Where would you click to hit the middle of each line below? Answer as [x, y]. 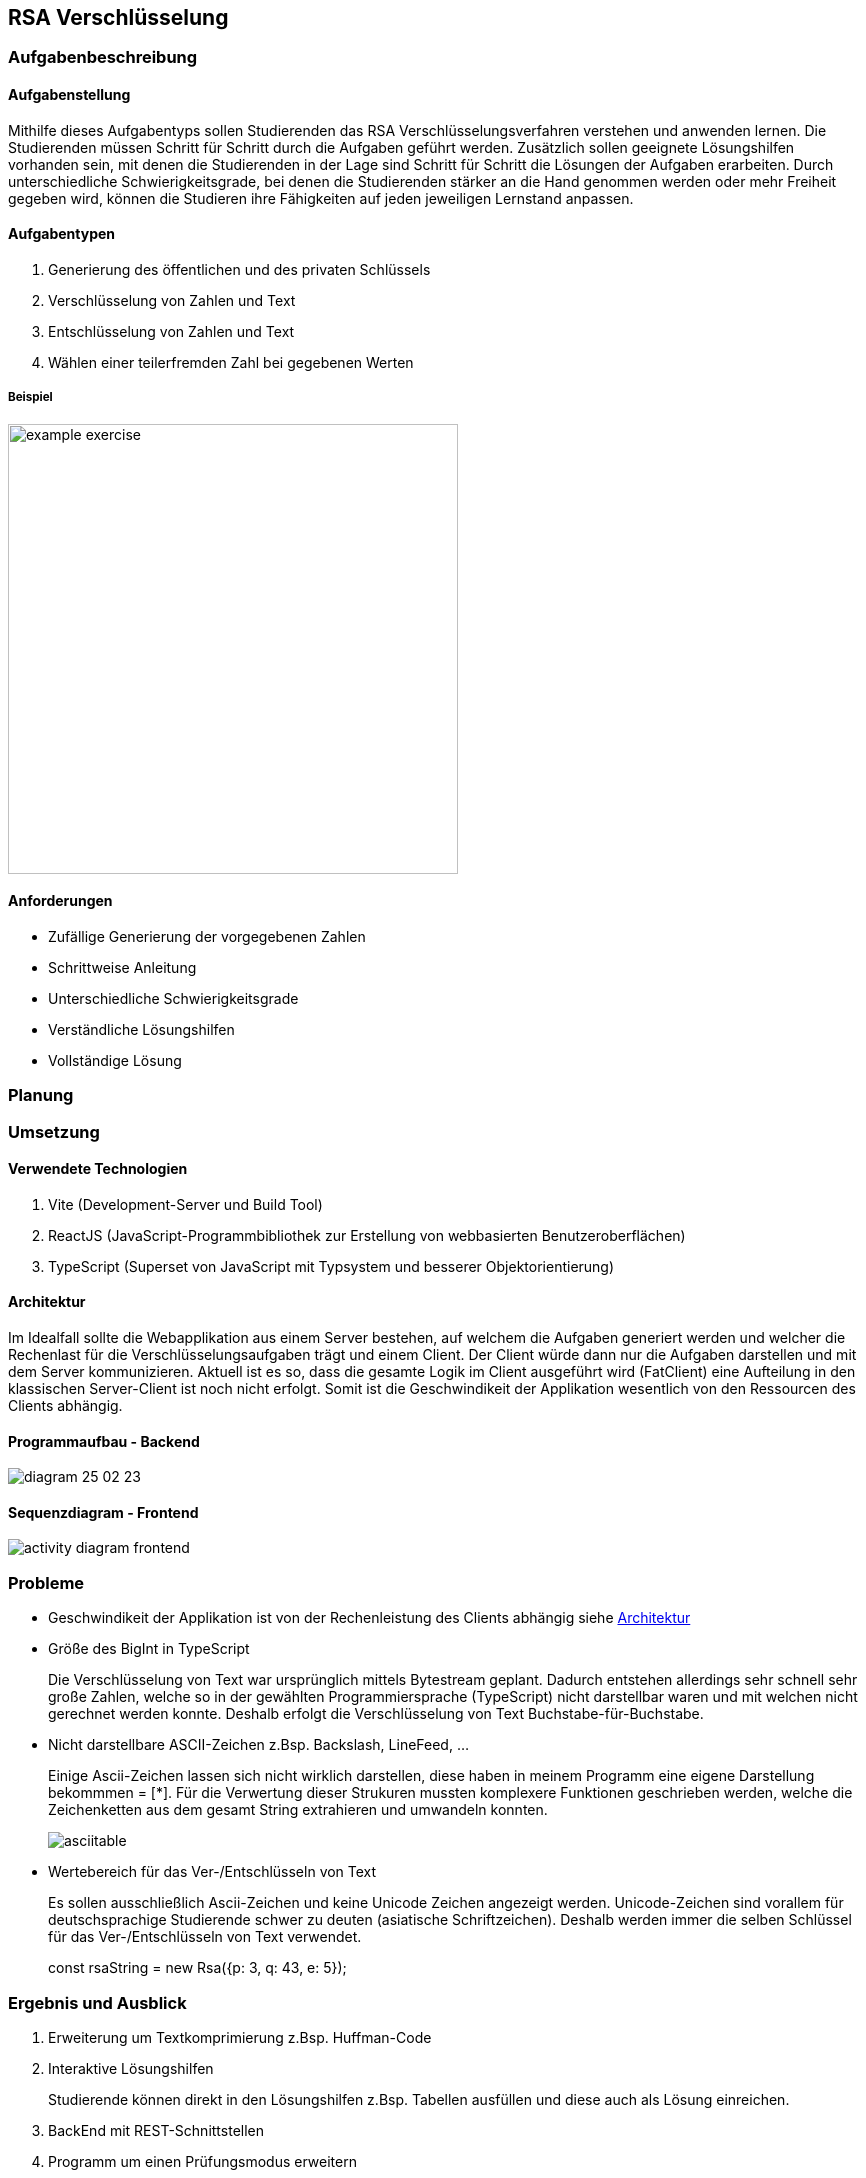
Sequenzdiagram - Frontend [103, 1512]
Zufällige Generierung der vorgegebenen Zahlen [207, 936]
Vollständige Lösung [115, 1060]
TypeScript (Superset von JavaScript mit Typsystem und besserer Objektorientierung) [331, 1266]
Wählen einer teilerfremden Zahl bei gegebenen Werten [231, 362]
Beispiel [30, 397]
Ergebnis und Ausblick [97, 2002]
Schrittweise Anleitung [122, 967]
